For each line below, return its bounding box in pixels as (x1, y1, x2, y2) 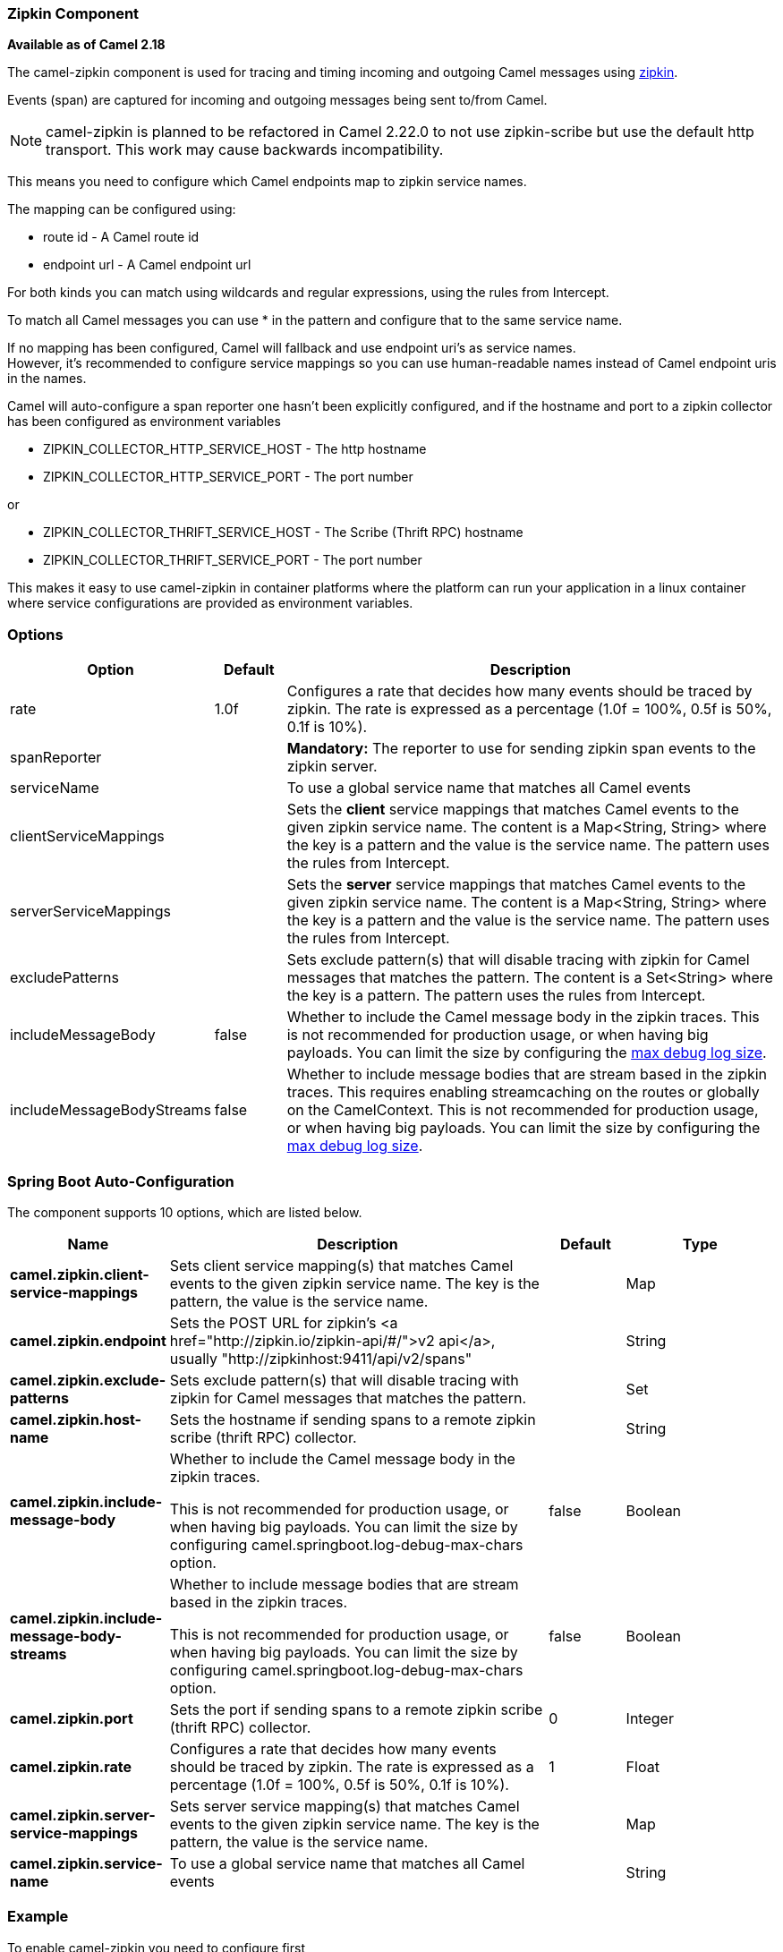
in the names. (7, 371, 87, 387)
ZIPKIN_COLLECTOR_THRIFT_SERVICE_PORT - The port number (43, 552, 422, 568)
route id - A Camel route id (43, 229, 200, 245)
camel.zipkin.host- (10, 1410, 141, 1428)
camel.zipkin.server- (10, 1805, 156, 1824)
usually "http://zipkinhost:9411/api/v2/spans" (169, 1349, 472, 1368)
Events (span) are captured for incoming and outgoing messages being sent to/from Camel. (7, 92, 548, 108)
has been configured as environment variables (7, 413, 281, 430)
